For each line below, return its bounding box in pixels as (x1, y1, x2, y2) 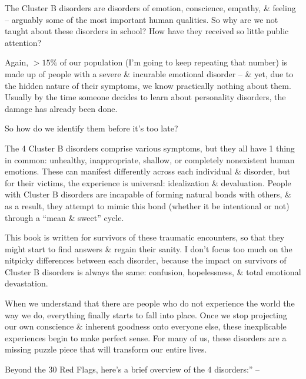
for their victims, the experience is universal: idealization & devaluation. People (5, 176, 291, 189)
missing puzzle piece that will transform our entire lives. (5, 343, 207, 355)
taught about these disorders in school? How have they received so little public (5, 25, 289, 37)
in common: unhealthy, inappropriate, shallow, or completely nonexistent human (5, 153, 295, 166)
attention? (5, 36, 42, 48)
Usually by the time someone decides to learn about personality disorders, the (5, 91, 286, 103)
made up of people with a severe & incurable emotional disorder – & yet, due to (5, 67, 294, 80)
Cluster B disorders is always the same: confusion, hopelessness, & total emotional (5, 265, 301, 278)
